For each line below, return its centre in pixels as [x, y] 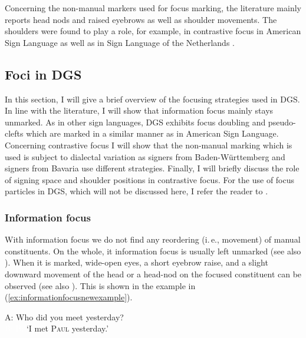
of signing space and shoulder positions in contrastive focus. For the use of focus [150, 179]
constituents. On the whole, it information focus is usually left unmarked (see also [153, 251]
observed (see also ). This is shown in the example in [100, 285]
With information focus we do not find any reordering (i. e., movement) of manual [153, 239]
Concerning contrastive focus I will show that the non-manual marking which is [149, 145]
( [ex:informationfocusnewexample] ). [69, 297]
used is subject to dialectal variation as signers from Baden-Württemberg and [145, 156]
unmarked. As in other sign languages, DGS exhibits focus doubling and [135, 122]
